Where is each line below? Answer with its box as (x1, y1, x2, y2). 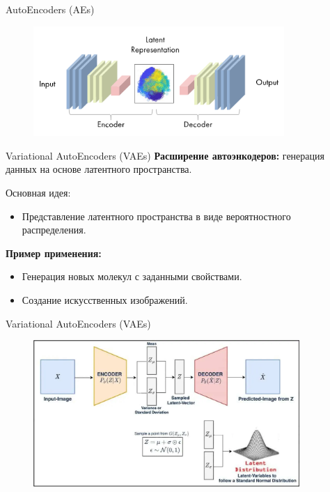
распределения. (22, 222, 86, 237)
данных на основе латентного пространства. (6, 162, 192, 176)
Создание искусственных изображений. (22, 292, 188, 307)
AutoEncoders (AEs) (6, 2, 95, 16)
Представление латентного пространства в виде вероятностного (22, 208, 291, 223)
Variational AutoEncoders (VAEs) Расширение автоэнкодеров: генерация (6, 148, 324, 162)
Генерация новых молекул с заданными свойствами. (22, 269, 242, 284)
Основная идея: (6, 185, 71, 199)
